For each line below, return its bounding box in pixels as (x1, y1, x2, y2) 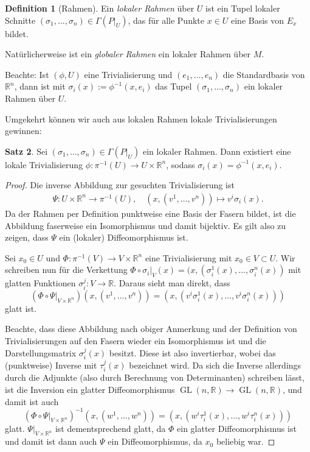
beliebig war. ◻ (216, 435, 275, 448)
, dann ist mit (14, 80, 66, 93)
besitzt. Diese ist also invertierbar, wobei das (109, 346, 276, 359)
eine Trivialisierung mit (145, 251, 232, 264)
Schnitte (5, 13, 36, 26)
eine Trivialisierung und (84, 68, 173, 80)
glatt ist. (5, 302, 37, 314)
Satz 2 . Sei (5, 144, 48, 157)
